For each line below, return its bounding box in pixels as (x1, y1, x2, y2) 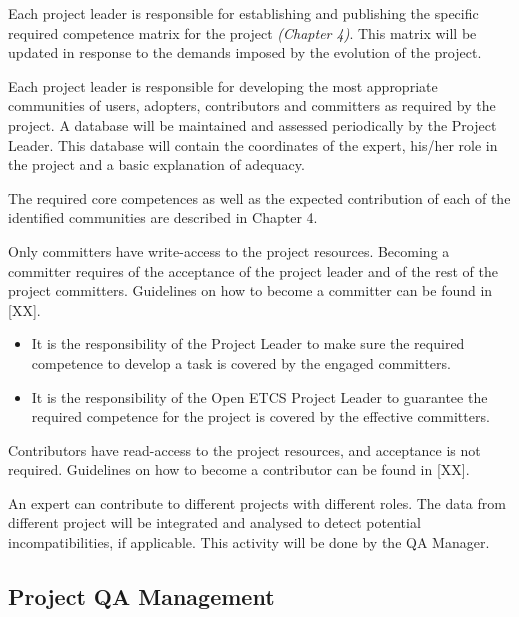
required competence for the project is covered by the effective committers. (31, 406, 490, 427)
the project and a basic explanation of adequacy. (8, 154, 305, 175)
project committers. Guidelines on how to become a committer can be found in (8, 280, 493, 301)
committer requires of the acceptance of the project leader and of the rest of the (8, 260, 498, 281)
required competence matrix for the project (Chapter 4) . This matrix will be (8, 22, 477, 43)
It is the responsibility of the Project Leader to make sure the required (31, 333, 465, 354)
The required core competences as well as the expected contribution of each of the (8, 187, 511, 208)
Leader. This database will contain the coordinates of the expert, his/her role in (8, 134, 498, 155)
